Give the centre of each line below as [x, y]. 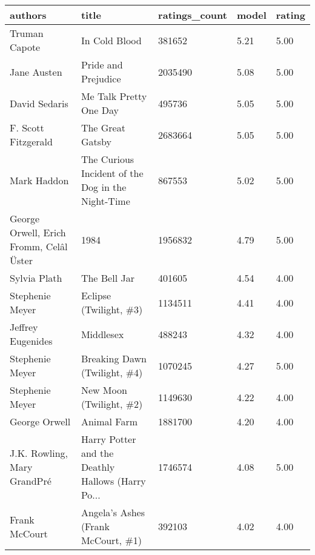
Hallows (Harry [113, 481]
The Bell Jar [108, 278]
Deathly [98, 467]
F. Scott [27, 128]
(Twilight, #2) [112, 404]
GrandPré [31, 481]
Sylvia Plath [36, 278]
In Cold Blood [111, 40]
